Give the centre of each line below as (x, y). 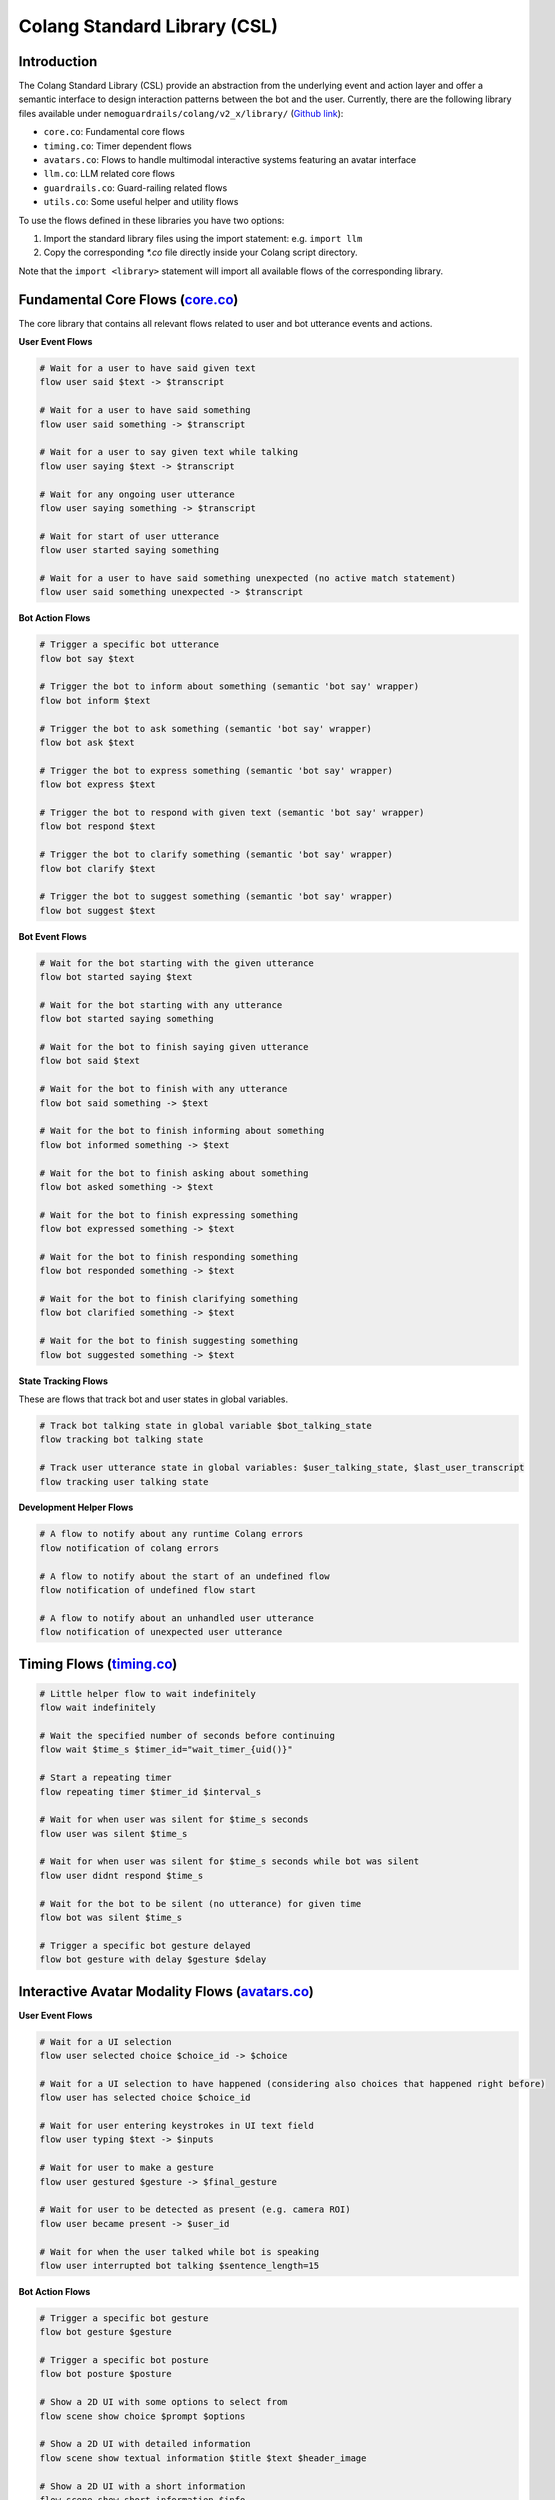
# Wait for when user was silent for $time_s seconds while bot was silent (229, 1861)
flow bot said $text (89, 1061)
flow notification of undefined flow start (148, 1590)
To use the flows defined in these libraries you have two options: (151, 220)
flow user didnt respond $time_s (121, 1875)
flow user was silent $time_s (113, 1833)
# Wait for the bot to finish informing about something (182, 1131)
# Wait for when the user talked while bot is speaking (179, 2251)
